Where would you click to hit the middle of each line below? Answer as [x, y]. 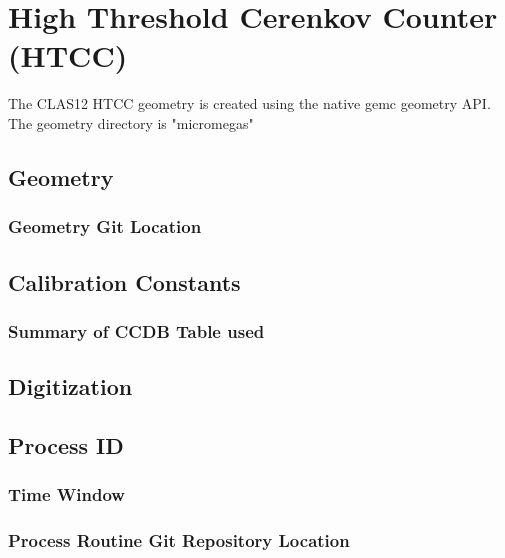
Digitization [70, 386]
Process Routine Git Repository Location [179, 540]
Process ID [66, 444]
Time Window [66, 494]
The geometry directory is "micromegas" [131, 122]
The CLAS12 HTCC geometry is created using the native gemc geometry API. [249, 103]
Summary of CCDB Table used [136, 330]
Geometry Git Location [105, 226]
